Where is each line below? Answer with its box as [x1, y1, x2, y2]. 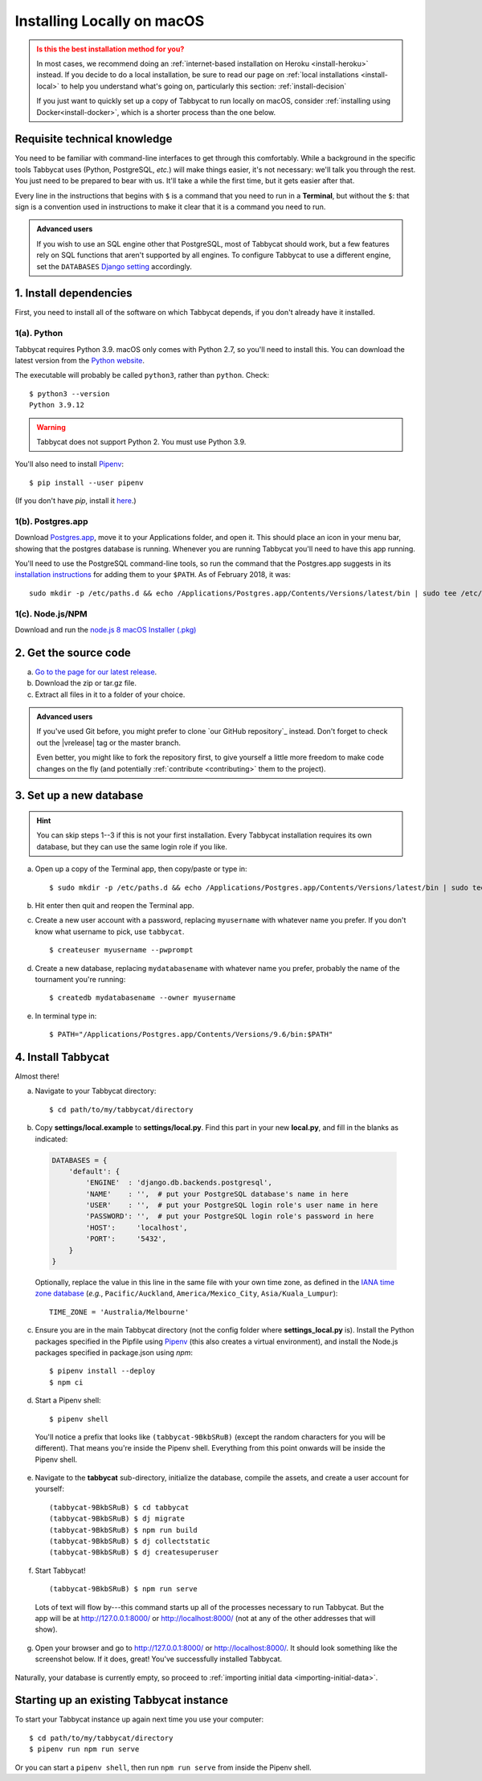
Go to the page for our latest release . [35, 667, 157, 677]
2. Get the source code [14, 645, 132, 659]
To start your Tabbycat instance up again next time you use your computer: [14, 1714, 264, 1724]
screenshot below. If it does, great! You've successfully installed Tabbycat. [35, 1654, 283, 1664]
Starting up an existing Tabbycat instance [14, 1693, 229, 1707]
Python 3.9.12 [29, 400, 84, 410]
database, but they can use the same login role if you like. [36, 841, 228, 851]
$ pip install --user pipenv [29, 478, 144, 487]
